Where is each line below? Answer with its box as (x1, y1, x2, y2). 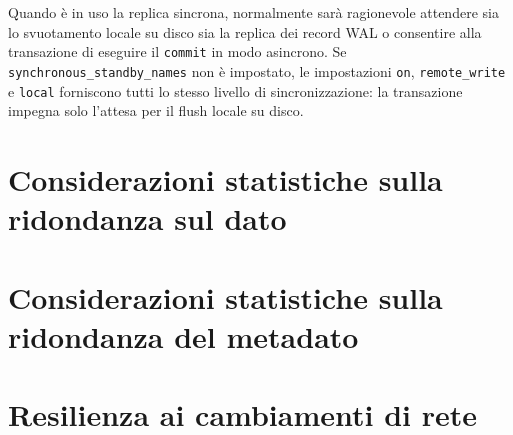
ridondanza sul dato (8, 198, 287, 239)
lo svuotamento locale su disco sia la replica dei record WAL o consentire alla (8, 21, 482, 42)
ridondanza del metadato (8, 315, 359, 356)
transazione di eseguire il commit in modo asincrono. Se (8, 41, 347, 62)
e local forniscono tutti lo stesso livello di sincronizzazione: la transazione (8, 80, 463, 101)
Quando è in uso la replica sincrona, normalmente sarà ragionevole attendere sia (8, 2, 499, 22)
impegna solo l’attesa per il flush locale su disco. (8, 100, 304, 121)
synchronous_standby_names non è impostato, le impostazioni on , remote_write (8, 60, 506, 81)
